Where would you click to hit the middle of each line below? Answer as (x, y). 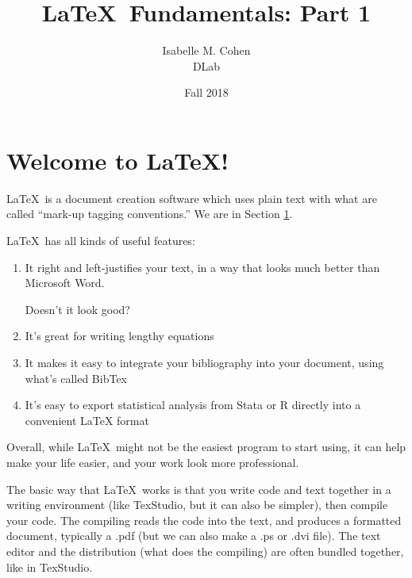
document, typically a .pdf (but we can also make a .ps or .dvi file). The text (194, 536)
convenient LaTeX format (87, 420)
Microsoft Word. (65, 283)
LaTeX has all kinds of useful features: (101, 241)
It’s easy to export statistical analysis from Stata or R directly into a (193, 405)
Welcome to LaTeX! (117, 160)
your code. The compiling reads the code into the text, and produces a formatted (204, 520)
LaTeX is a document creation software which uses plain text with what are (192, 198)
